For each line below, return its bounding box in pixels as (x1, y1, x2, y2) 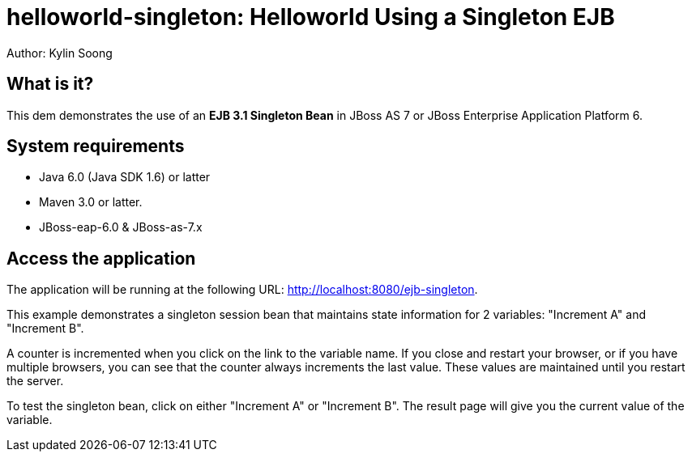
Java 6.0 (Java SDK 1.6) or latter (39, 170, 211, 184)
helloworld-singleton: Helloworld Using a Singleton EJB (6, 3, 615, 31)
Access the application (6, 248, 196, 269)
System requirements (6, 136, 185, 157)
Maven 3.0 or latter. (39, 195, 143, 210)
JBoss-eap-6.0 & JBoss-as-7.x (39, 220, 203, 235)
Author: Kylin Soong (6, 45, 113, 60)
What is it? (6, 74, 94, 95)
